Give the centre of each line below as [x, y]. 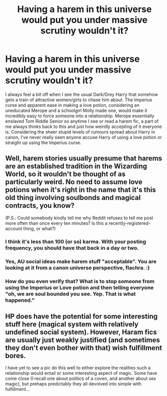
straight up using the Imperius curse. [43, 143]
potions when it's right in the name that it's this [81, 190]
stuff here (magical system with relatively [72, 324]
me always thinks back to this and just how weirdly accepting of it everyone [83, 126]
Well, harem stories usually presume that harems [84, 158]
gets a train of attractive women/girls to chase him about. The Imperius [79, 100]
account [14, 228]
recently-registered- [130, 223]
